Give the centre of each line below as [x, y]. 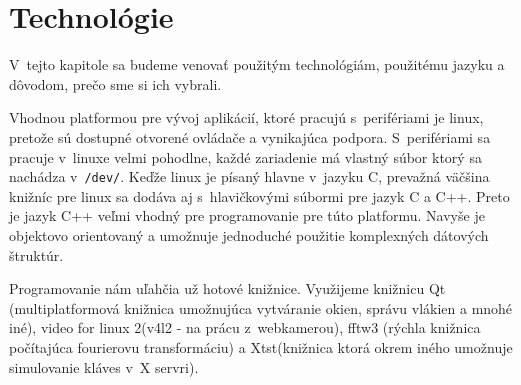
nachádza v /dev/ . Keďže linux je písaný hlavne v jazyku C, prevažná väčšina [249, 176]
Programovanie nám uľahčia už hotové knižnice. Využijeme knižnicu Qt [227, 288]
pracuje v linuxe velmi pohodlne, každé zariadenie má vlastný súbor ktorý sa [245, 156]
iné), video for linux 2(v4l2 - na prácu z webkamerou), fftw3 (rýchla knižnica [245, 327]
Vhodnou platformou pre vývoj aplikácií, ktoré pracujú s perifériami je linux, [246, 117]
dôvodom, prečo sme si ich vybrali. [115, 83]
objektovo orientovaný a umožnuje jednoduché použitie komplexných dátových [249, 234]
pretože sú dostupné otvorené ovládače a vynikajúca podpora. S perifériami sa [250, 136]
